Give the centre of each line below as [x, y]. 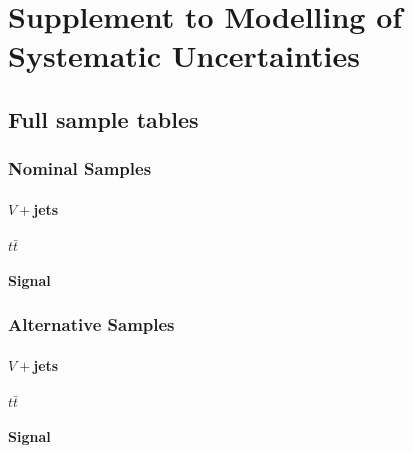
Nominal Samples [80, 168]
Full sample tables [103, 118]
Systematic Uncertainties [184, 55]
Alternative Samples [91, 324]
